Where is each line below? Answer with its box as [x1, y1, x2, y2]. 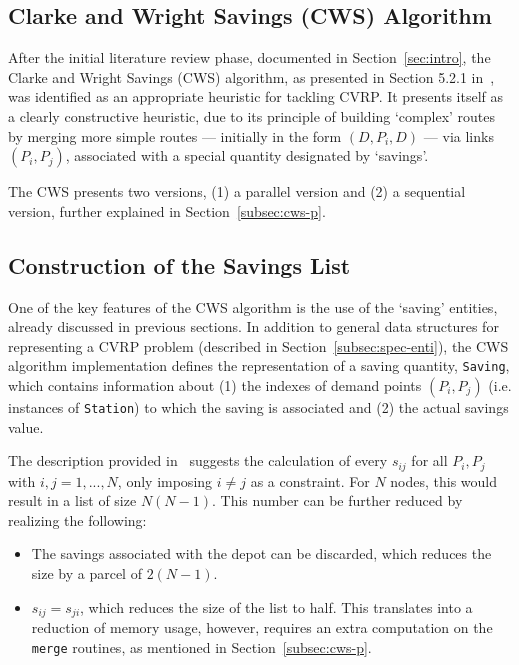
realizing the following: [8, 509, 147, 530]
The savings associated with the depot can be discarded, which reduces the [31, 543, 492, 564]
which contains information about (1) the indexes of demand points [8, 375, 422, 395]
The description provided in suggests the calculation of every [8, 450, 388, 471]
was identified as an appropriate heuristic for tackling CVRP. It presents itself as [8, 86, 504, 107]
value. [8, 416, 44, 437]
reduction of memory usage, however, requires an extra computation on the [31, 617, 493, 638]
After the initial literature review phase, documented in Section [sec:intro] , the [8, 47, 491, 68]
